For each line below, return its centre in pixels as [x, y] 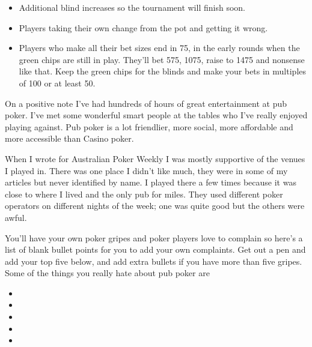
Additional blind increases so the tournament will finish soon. [132, 7]
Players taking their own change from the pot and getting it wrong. [143, 27]
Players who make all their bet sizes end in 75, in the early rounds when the [159, 48]
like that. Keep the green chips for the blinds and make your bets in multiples [162, 71]
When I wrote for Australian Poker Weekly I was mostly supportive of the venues [155, 158]
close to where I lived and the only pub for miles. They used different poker [144, 194]
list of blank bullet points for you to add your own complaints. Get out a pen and [155, 249]
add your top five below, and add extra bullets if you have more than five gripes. [154, 261]
